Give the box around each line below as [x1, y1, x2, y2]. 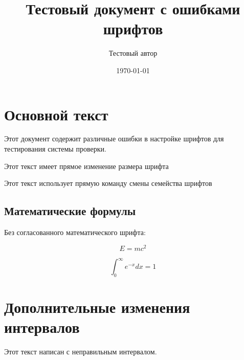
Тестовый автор [108, 48, 158, 58]
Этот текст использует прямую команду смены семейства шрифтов [4, 178, 212, 188]
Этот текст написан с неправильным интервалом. [4, 346, 157, 357]
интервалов [4, 316, 80, 337]
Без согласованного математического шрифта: [4, 227, 146, 238]
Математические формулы [4, 203, 136, 219]
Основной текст [4, 103, 108, 124]
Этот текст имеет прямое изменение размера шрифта [4, 160, 169, 171]
